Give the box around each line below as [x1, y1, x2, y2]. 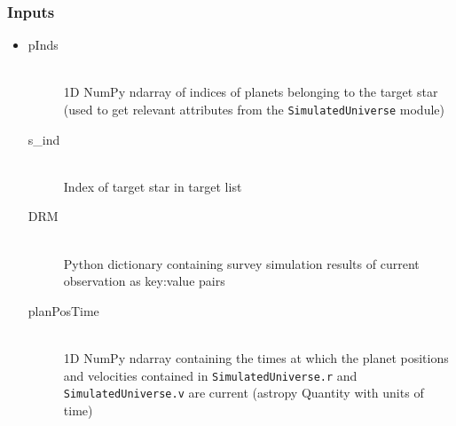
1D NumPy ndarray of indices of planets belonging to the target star [63, 83, 438, 101]
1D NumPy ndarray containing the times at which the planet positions [63, 349, 449, 367]
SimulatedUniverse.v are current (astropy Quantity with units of [63, 383, 424, 402]
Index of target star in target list [63, 177, 242, 195]
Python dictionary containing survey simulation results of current [63, 254, 420, 272]
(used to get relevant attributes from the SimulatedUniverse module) [63, 100, 444, 118]
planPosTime [28, 301, 99, 319]
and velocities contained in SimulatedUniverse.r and [63, 366, 358, 384]
